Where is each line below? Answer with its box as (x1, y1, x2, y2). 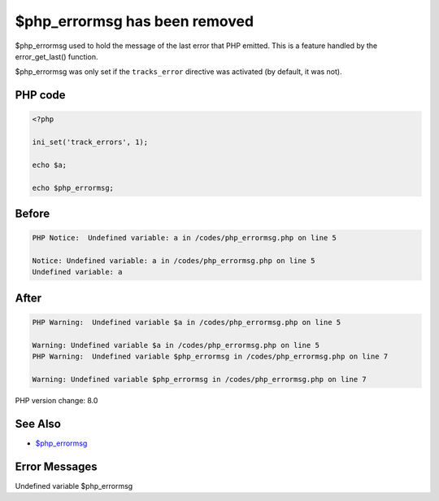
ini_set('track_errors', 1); (32, 138, 149, 147)
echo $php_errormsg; (32, 183, 114, 192)
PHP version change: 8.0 (15, 395, 98, 405)
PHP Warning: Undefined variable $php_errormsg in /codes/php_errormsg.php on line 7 (32, 352, 389, 362)
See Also (15, 416, 61, 431)
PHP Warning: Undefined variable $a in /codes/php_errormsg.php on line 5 (32, 318, 341, 327)
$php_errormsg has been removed (15, 12, 254, 30)
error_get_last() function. (15, 51, 98, 61)
